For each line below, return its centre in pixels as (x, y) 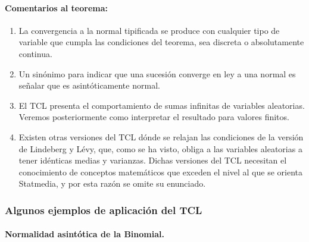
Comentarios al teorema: (56, 7)
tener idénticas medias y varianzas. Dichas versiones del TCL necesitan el (153, 160)
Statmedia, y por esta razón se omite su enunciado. (112, 183)
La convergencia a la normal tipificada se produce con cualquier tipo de (149, 30)
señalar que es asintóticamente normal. (89, 85)
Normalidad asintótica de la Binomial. (85, 234)
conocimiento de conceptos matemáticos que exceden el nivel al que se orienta (160, 172)
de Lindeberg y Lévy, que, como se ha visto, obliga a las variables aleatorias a (160, 148)
